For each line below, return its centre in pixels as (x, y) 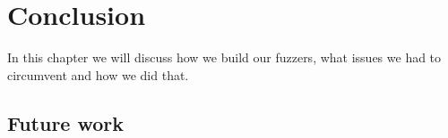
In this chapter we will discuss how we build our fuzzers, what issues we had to (224, 57)
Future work (66, 122)
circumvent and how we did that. (98, 74)
